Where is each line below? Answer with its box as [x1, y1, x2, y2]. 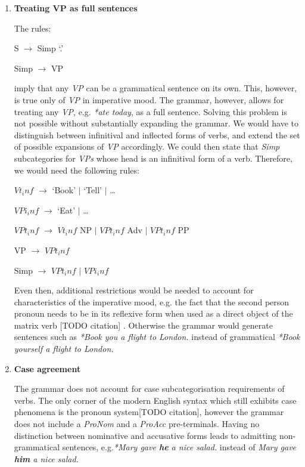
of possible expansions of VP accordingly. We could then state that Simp [14, 140, 280, 153]
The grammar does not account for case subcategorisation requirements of [14, 382, 285, 395]
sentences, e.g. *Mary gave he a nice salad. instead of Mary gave [62, 441, 297, 453]
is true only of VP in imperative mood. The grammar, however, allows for [14, 93, 284, 106]
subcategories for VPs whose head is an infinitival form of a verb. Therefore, [14, 151, 292, 164]
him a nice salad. [14, 452, 79, 465]
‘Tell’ [83, 184, 102, 196]
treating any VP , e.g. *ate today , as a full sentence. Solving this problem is [14, 105, 287, 117]
